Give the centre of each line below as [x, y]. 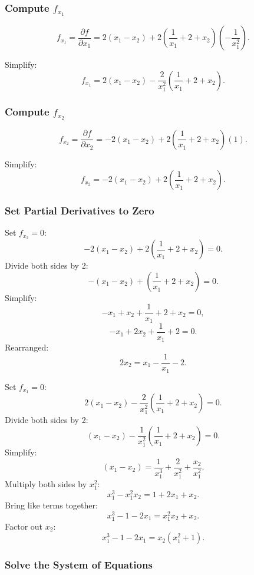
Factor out [24, 526]
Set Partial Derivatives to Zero [80, 211]
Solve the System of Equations [79, 565]
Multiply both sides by [46, 484]
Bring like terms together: [51, 505]
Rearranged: [27, 347]
